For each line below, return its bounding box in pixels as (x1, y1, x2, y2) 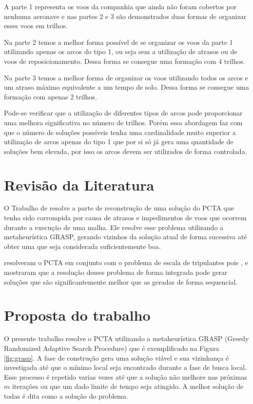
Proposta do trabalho (4, 305, 151, 325)
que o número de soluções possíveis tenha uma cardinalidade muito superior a (4, 127, 236, 137)
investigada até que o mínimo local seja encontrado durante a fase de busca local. (4, 362, 247, 372)
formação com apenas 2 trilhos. (4, 91, 97, 101)
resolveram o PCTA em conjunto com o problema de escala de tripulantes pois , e (4, 257, 248, 268)
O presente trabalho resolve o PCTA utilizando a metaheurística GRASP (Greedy (4, 333, 249, 344)
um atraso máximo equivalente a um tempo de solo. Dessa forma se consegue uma (4, 82, 249, 92)
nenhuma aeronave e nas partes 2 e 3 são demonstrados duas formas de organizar (4, 11, 247, 21)
